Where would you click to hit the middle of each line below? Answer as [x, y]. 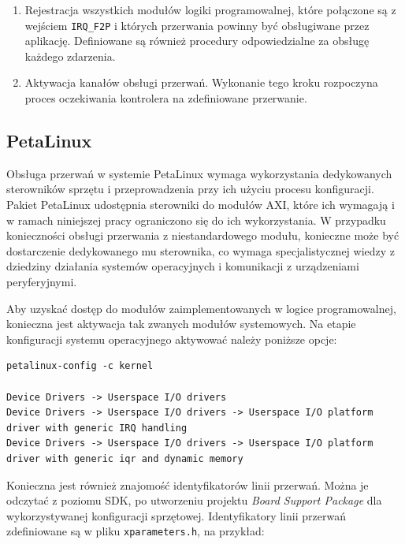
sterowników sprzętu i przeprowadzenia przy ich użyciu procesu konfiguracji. [190, 189]
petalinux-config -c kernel [80, 366]
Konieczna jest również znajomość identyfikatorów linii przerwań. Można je [188, 484]
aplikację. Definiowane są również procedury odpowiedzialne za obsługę [197, 41]
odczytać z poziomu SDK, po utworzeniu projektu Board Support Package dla [194, 500]
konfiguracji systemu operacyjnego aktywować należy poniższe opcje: [172, 339]
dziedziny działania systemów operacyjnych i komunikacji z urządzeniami [183, 266]
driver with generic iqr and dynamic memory [125, 458]
